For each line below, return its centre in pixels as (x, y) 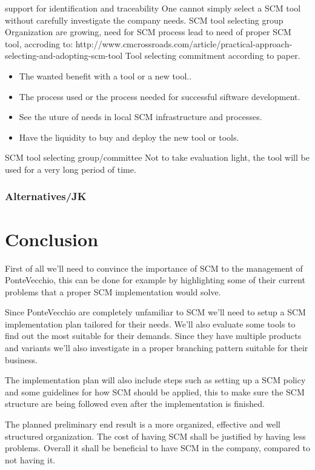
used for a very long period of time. (71, 169)
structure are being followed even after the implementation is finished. (135, 404)
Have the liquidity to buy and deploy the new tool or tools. (129, 137)
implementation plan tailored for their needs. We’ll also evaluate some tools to (150, 324)
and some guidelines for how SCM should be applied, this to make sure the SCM (155, 391)
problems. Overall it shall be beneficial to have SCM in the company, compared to (157, 448)
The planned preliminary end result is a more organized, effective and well (143, 424)
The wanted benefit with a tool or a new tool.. (105, 76)
